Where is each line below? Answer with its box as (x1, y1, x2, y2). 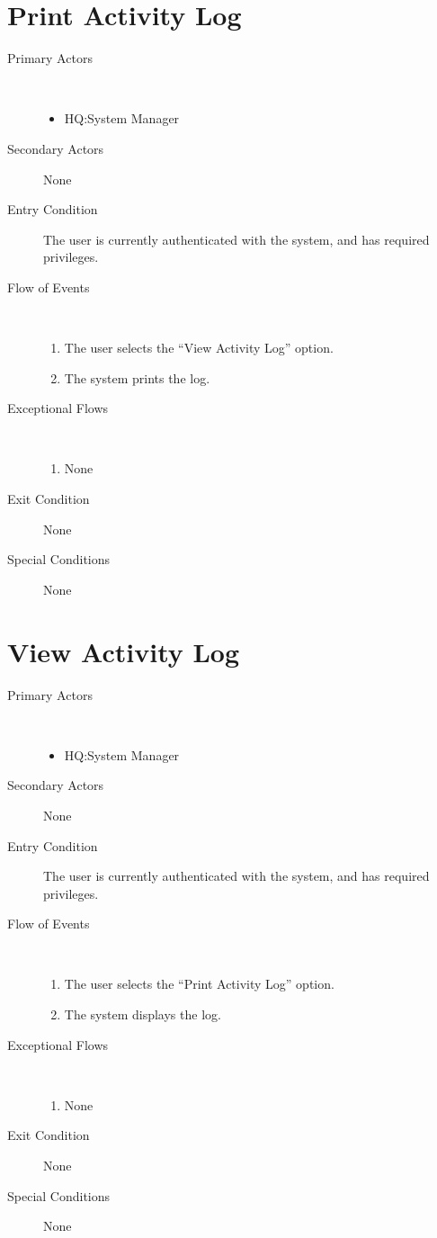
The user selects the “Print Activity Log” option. (64, 974, 334, 993)
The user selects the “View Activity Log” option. (64, 338, 334, 357)
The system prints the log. (64, 368, 210, 387)
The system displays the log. (64, 1005, 221, 1024)
